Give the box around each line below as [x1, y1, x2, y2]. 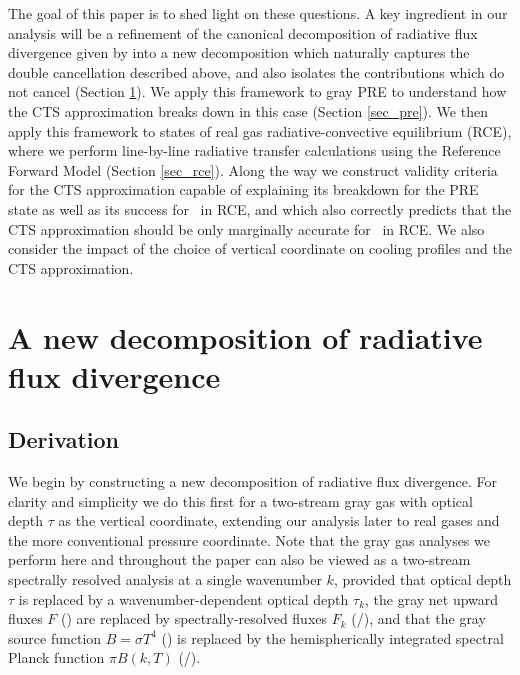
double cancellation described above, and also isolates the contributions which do [8, 61, 505, 82]
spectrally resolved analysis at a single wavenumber [8, 569, 322, 590]
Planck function [8, 647, 105, 668]
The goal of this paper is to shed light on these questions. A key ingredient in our [8, 3, 508, 23]
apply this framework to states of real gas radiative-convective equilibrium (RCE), [8, 120, 512, 141]
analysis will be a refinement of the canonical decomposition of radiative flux [8, 22, 478, 43]
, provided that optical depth [333, 569, 512, 590]
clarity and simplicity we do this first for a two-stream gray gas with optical [8, 490, 473, 511]
